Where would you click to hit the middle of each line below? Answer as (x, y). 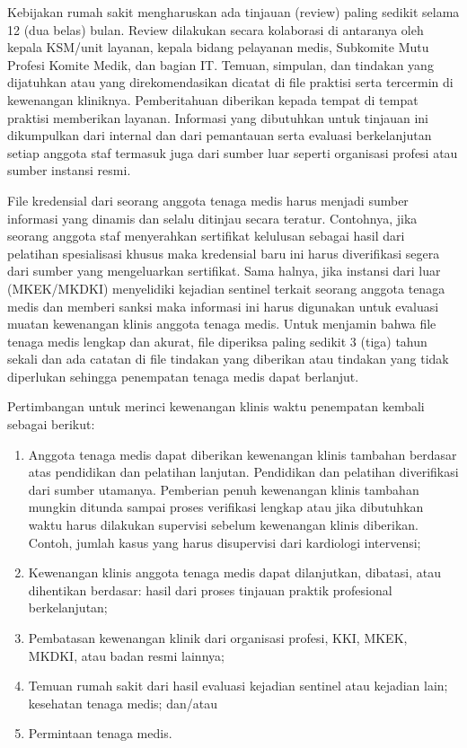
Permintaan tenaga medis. (100, 733)
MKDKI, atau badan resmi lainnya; (126, 655)
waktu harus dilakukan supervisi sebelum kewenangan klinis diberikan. (223, 525)
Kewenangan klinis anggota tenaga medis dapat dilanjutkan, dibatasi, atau (234, 572)
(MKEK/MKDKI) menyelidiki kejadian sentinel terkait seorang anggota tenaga (226, 288)
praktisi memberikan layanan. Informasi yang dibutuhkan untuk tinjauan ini (218, 117)
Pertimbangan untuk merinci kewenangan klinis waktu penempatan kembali (216, 406)
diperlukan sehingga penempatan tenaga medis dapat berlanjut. (183, 376)
